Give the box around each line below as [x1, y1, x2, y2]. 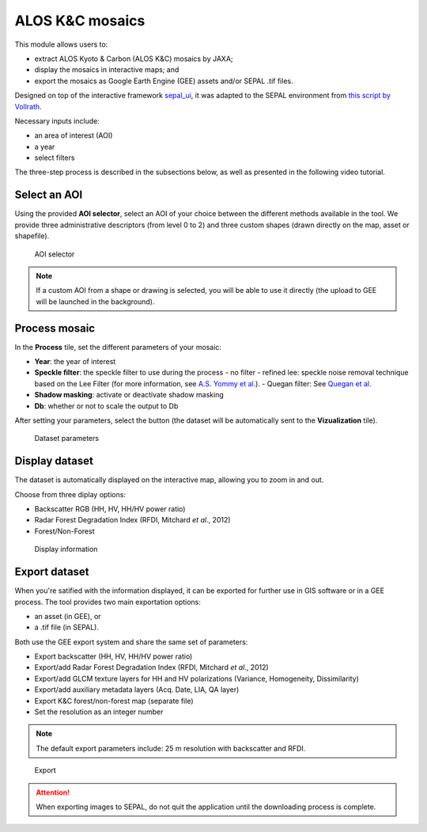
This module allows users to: [14, 40, 108, 49]
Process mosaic [14, 321, 95, 335]
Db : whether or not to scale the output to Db [34, 401, 179, 411]
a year [34, 142, 55, 151]
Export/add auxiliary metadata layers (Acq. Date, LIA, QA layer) [34, 685, 240, 694]
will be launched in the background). [36, 297, 155, 306]
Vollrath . [14, 101, 43, 111]
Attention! [36, 788, 70, 797]
